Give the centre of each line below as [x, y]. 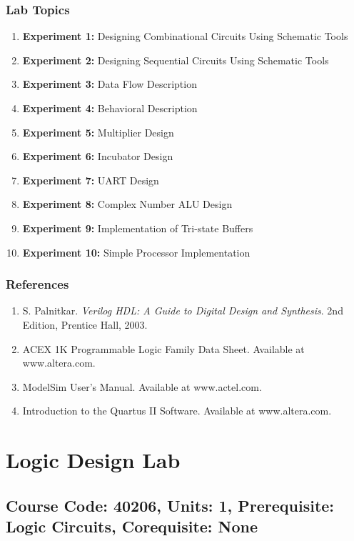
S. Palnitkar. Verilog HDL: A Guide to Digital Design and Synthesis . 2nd [183, 311]
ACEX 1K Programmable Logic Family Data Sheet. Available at [163, 348]
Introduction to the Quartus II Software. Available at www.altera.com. [177, 411]
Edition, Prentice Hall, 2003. [85, 324]
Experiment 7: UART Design [91, 180]
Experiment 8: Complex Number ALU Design [127, 204]
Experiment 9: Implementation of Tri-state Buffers [138, 228]
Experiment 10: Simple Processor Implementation [136, 252]
